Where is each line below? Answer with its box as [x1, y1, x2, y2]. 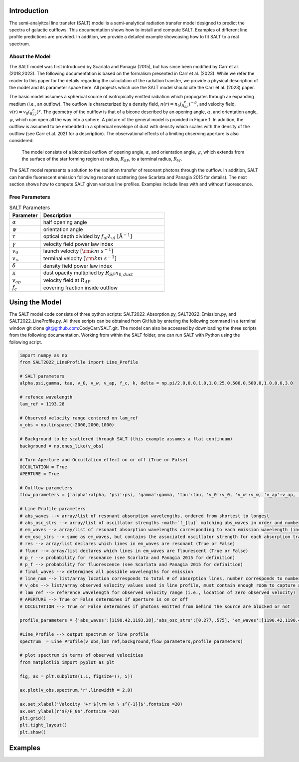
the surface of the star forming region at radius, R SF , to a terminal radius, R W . [21, 156, 182, 163]
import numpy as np [19, 352, 67, 358]
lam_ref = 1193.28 [19, 401, 65, 407]
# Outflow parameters [19, 485, 73, 491]
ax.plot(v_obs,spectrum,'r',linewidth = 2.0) [19, 687, 133, 693]
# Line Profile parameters [19, 506, 86, 512]
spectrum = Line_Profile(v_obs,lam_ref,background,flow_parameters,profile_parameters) [19, 638, 244, 644]
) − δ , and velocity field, [188, 100, 236, 107]
